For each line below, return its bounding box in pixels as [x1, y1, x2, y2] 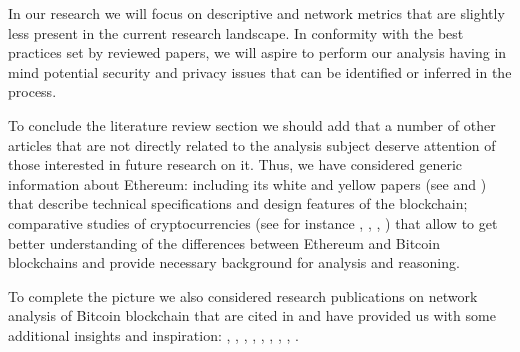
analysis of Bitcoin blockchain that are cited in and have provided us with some [8, 305, 496, 326]
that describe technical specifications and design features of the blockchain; [8, 193, 468, 214]
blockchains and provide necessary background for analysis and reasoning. [8, 252, 460, 273]
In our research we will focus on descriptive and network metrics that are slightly [8, 3, 505, 23]
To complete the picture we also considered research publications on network [8, 285, 478, 306]
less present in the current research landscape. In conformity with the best [8, 22, 464, 43]
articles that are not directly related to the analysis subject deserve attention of [8, 134, 496, 155]
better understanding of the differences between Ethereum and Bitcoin [8, 232, 440, 253]
